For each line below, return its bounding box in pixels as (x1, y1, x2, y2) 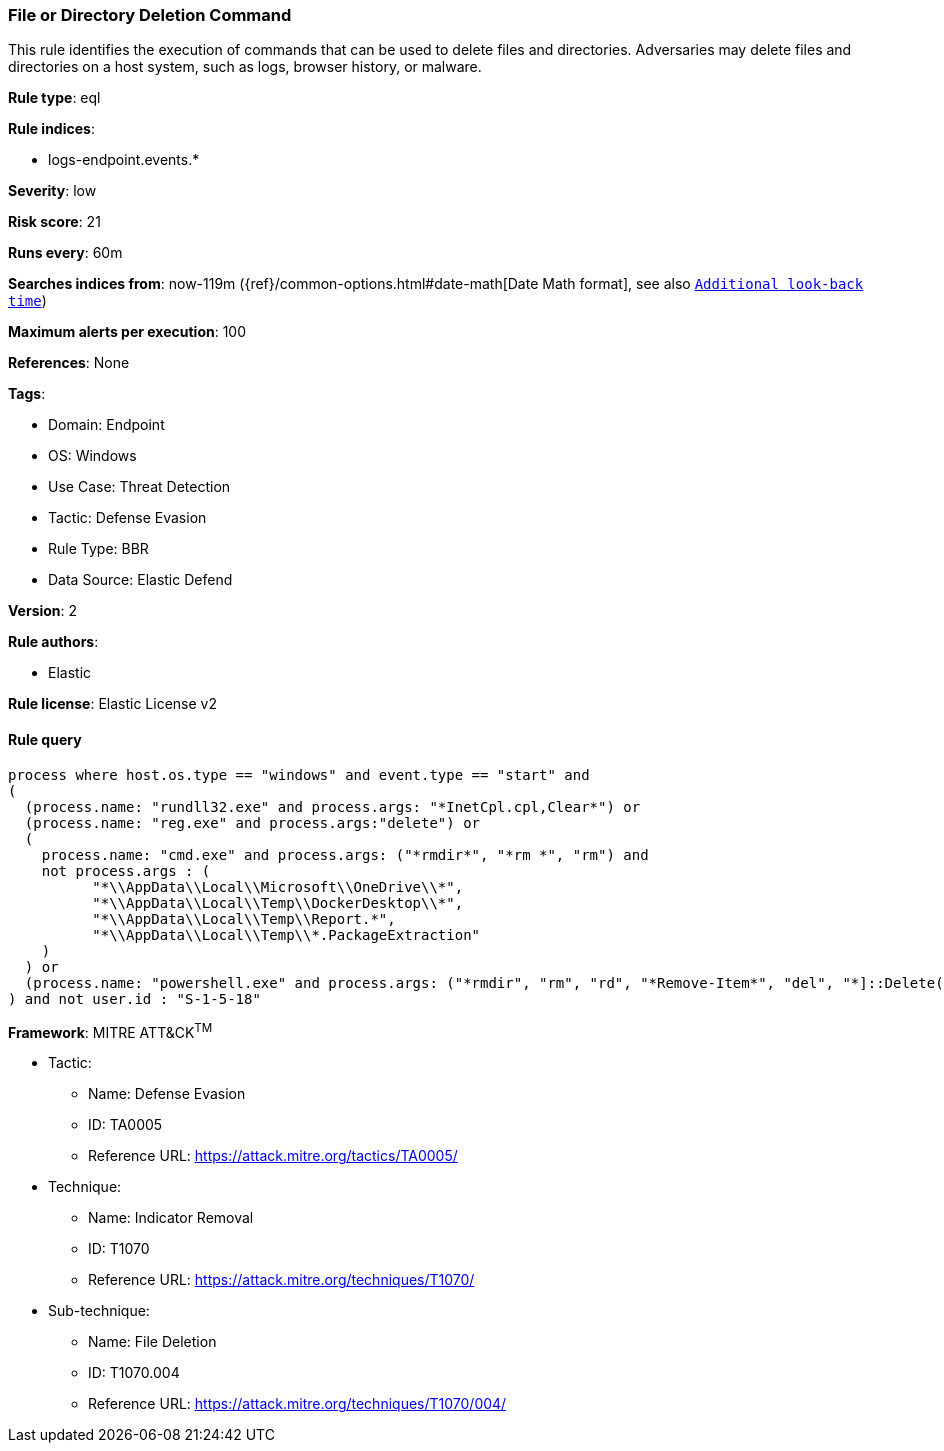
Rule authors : (8, 633, 99, 651)
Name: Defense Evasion (88, 1085, 246, 1103)
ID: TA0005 (88, 1116, 163, 1134)
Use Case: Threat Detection (48, 478, 231, 496)
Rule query (8, 730, 82, 748)
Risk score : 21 (8, 213, 101, 231)
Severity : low (8, 182, 97, 200)
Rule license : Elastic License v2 (8, 695, 217, 713)
